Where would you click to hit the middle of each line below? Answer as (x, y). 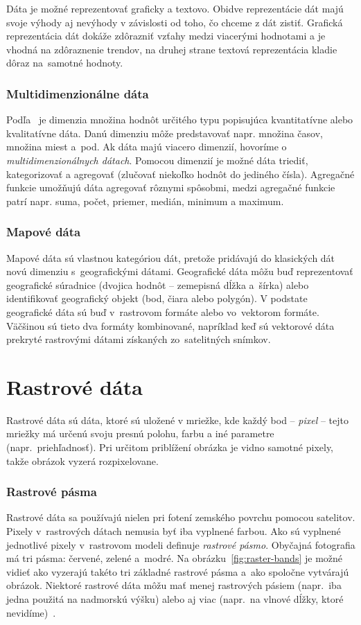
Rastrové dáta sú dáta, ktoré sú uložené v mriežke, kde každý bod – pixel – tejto (177, 420)
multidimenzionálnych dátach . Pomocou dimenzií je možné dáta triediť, (157, 160)
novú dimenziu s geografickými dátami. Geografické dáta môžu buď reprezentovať (180, 271)
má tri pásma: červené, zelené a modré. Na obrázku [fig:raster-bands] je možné (175, 558)
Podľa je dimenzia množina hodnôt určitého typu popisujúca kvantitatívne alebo (180, 120)
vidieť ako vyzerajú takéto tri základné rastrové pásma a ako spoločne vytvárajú (178, 571)
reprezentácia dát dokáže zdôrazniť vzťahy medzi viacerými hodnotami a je (166, 36)
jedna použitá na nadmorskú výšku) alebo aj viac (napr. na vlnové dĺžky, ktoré (175, 599)
